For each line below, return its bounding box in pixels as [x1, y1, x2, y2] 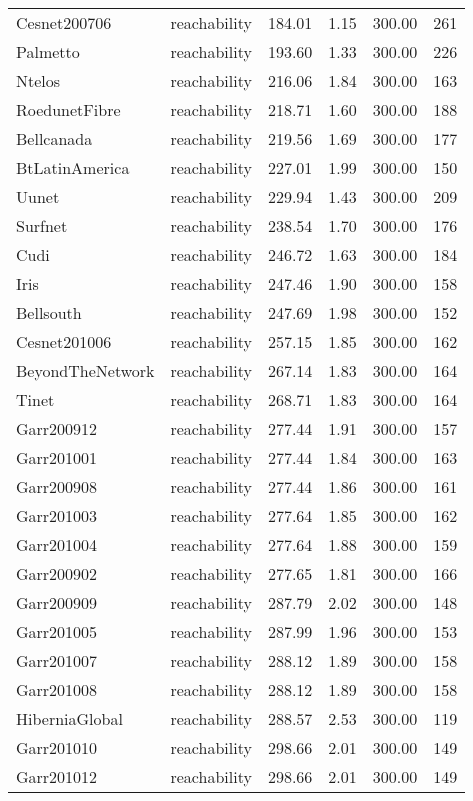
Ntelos [16, 69, 61, 92]
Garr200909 [16, 591, 98, 614]
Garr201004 [16, 533, 98, 556]
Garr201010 [16, 736, 98, 759]
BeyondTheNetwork [16, 359, 155, 382]
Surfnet [16, 214, 68, 237]
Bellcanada [16, 127, 93, 150]
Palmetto [16, 40, 80, 63]
